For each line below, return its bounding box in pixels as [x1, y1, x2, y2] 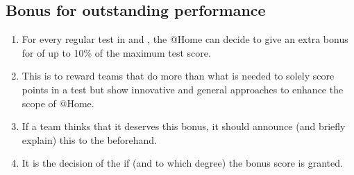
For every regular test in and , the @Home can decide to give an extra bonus [22, 32, 348, 46]
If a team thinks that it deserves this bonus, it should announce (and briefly [22, 119, 346, 133]
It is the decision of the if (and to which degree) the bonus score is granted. [22, 156, 343, 170]
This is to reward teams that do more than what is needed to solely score [22, 68, 335, 83]
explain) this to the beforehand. [22, 132, 158, 147]
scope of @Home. [22, 95, 94, 110]
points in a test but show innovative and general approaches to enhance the [22, 82, 344, 96]
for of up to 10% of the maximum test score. [22, 45, 211, 59]
